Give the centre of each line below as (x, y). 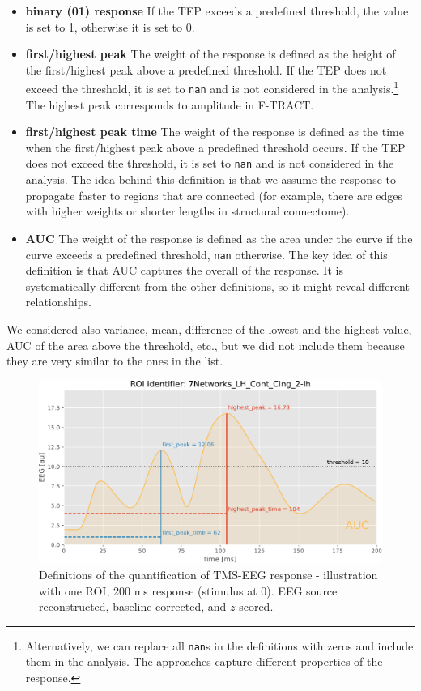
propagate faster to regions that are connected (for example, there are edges (214, 195)
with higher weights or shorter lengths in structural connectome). (187, 211)
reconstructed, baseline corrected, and (133, 606)
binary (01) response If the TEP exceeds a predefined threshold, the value (217, 11)
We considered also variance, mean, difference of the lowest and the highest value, (209, 328)
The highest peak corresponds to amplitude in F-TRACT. (170, 104)
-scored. (254, 606)
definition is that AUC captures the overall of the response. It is (184, 270)
